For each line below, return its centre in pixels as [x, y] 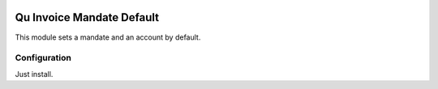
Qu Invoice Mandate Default [87, 17]
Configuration [43, 58]
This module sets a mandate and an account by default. [108, 37]
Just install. [34, 74]
